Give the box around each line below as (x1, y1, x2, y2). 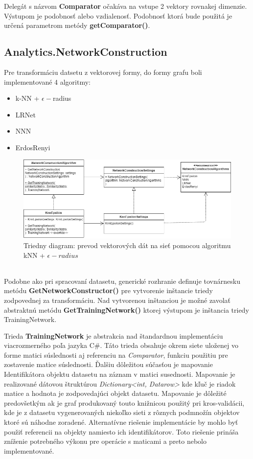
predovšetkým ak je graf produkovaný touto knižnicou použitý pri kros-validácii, (4, 397, 245, 408)
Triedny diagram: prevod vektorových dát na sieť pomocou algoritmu (23, 240, 231, 250)
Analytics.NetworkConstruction (4, 44, 167, 59)
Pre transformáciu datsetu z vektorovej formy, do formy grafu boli (4, 67, 202, 77)
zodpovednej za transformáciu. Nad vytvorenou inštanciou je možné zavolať (4, 295, 231, 305)
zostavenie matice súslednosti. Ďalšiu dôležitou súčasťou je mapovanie (4, 359, 213, 369)
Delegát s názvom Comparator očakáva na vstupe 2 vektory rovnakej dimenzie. (4, 1, 247, 11)
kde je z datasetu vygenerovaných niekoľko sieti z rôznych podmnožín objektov (4, 407, 240, 417)
